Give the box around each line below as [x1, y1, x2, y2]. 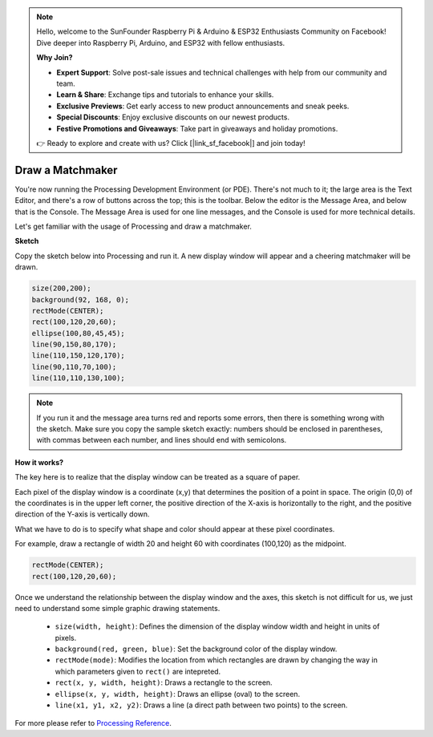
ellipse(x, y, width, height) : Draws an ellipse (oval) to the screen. [55, 689, 301, 699]
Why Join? [36, 53, 73, 63]
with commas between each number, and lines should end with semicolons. [36, 435, 287, 445]
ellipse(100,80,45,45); [31, 329, 126, 338]
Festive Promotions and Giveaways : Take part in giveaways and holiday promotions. [56, 124, 338, 133]
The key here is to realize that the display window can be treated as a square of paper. [14, 472, 301, 482]
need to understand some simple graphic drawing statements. [14, 603, 221, 613]
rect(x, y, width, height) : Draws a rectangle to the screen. [55, 678, 273, 687]
